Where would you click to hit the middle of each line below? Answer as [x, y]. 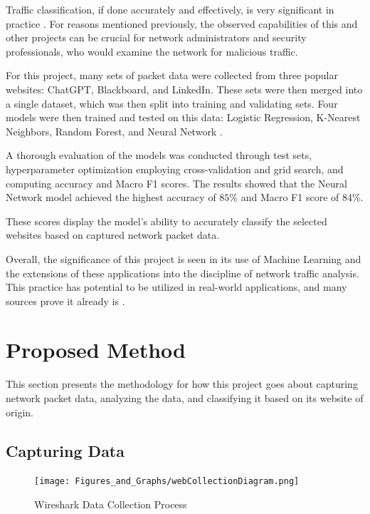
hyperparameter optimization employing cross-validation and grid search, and [175, 169]
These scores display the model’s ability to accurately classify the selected [166, 221]
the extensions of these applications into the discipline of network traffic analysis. [183, 273]
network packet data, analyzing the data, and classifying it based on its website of [185, 398]
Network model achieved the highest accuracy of [111, 197]
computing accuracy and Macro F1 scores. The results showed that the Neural [176, 183]
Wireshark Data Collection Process [111, 504]
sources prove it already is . [65, 300]
